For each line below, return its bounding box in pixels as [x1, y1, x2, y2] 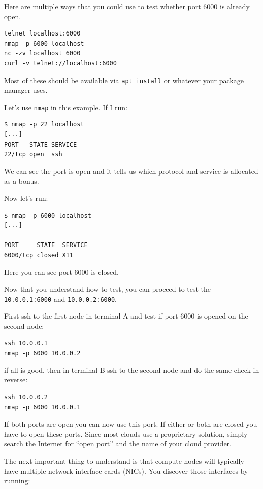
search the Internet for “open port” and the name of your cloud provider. [4, 438, 232, 449]
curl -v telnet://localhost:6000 [4, 59, 117, 67]
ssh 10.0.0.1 [4, 339, 48, 347]
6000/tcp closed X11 [4, 252, 74, 259]
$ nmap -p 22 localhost [4, 121, 84, 128]
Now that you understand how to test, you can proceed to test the [4, 284, 211, 294]
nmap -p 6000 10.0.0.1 [4, 403, 81, 411]
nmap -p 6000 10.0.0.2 [4, 350, 81, 357]
